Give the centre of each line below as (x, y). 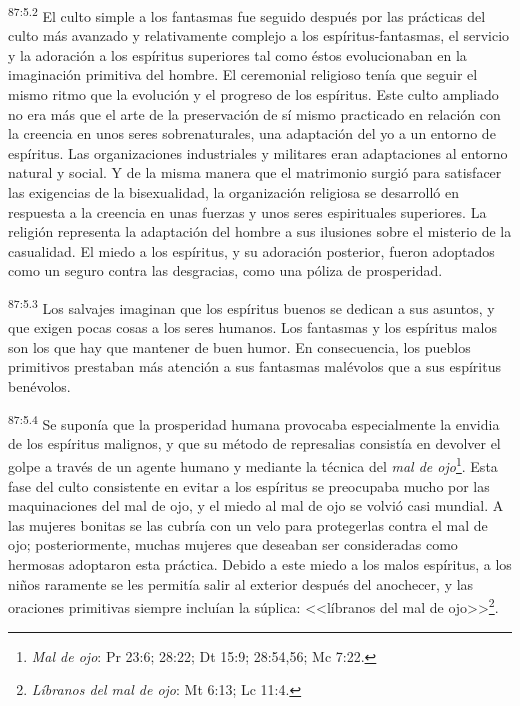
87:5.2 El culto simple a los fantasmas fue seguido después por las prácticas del (247, 14)
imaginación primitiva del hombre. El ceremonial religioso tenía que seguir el (243, 74)
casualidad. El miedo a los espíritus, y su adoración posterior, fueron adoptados (251, 250)
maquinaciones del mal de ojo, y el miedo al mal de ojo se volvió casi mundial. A (256, 505)
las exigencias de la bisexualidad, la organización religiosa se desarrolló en (233, 192)
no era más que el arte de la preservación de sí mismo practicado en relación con (254, 113)
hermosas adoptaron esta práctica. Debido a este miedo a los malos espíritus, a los (260, 564)
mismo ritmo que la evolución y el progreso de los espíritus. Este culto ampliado (253, 94)
